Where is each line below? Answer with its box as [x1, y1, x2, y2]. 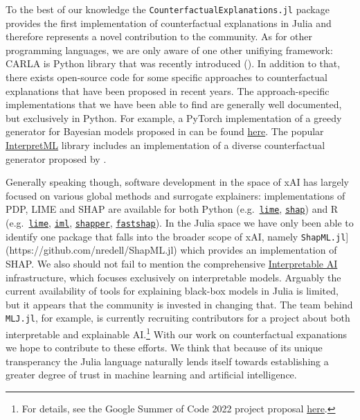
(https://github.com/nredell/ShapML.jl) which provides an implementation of [6, 243, 337, 257]
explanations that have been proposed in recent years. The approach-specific [6, 83, 330, 98]
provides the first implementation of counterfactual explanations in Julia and [6, 15, 332, 30]
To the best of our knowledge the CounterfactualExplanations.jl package [6, 2, 330, 16]
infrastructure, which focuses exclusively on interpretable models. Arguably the [6, 270, 341, 284]
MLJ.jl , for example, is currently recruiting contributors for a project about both [6, 310, 350, 325]
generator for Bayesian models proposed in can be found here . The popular [6, 124, 324, 139]
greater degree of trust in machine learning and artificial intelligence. [6, 367, 297, 382]
